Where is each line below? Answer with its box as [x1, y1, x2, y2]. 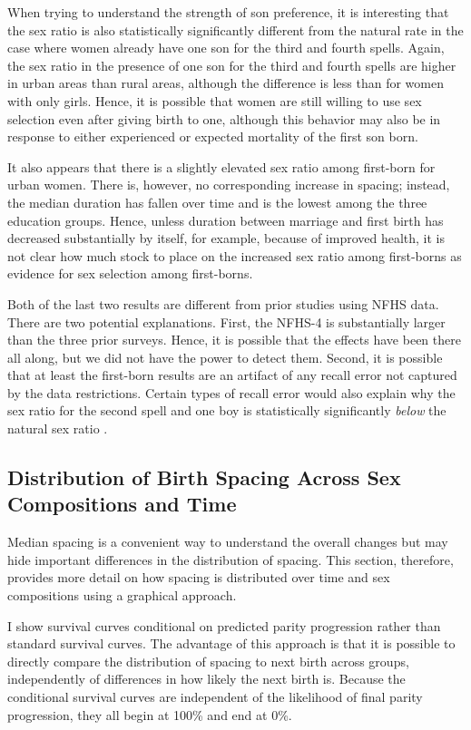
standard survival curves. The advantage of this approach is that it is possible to [7, 634, 456, 653]
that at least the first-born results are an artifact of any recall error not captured [7, 365, 457, 384]
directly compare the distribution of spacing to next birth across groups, [7, 651, 409, 670]
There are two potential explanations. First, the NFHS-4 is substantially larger [7, 312, 446, 331]
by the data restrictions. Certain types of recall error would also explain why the [7, 383, 456, 402]
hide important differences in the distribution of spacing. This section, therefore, [7, 550, 454, 569]
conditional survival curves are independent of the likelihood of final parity [7, 687, 423, 706]
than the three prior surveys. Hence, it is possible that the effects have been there [7, 330, 461, 349]
